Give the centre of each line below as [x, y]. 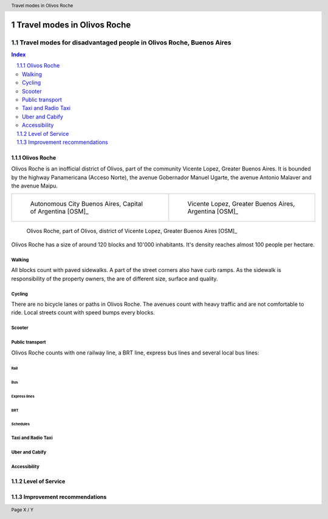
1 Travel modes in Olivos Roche [71, 25]
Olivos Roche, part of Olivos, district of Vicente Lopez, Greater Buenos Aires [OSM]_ [132, 231]
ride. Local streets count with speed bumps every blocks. [83, 313]
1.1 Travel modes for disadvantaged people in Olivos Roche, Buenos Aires [121, 42]
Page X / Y [22, 510]
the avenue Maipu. [34, 186]
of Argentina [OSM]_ [60, 211]
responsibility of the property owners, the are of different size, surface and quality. [114, 279]
